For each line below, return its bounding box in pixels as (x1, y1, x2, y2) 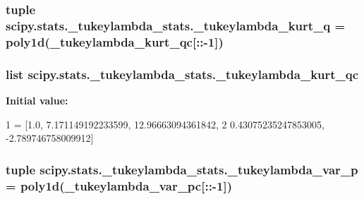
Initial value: (6, 92, 68, 107)
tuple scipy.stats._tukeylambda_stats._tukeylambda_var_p (6, 160, 358, 178)
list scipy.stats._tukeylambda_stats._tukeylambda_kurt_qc (6, 65, 359, 83)
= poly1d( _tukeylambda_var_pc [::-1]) (6, 176, 233, 194)
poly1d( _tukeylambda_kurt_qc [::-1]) (6, 32, 224, 50)
